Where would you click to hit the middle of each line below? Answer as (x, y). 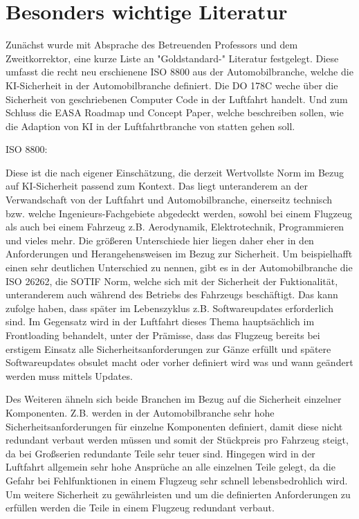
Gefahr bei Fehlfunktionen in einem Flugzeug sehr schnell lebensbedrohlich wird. (177, 480)
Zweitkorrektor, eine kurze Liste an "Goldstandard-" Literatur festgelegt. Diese (172, 58)
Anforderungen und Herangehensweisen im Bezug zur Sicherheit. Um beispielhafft (179, 254)
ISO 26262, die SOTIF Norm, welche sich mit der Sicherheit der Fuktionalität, (172, 281)
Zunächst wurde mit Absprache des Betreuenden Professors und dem (152, 45)
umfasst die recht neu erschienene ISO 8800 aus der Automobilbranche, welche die (179, 72)
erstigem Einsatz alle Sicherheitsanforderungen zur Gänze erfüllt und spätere (168, 348)
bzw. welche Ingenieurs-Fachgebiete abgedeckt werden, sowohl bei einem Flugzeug (179, 213)
